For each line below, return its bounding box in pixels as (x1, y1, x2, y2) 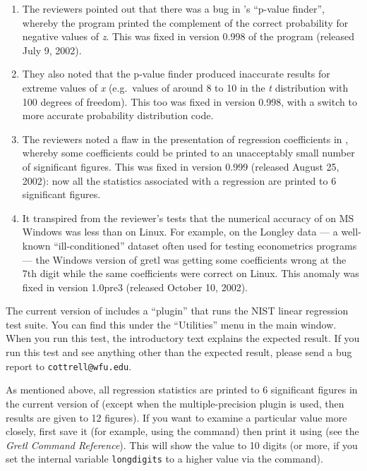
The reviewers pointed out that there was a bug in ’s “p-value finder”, (22, 1, 325, 16)
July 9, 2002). (22, 42, 82, 57)
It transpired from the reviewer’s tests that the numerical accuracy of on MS (22, 210, 354, 225)
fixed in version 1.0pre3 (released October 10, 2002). (22, 279, 248, 294)
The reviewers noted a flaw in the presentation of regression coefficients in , (22, 131, 349, 146)
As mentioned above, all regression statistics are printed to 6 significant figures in (6, 382, 358, 397)
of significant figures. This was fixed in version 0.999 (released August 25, (22, 159, 339, 173)
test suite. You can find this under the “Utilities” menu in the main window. (6, 317, 337, 331)
